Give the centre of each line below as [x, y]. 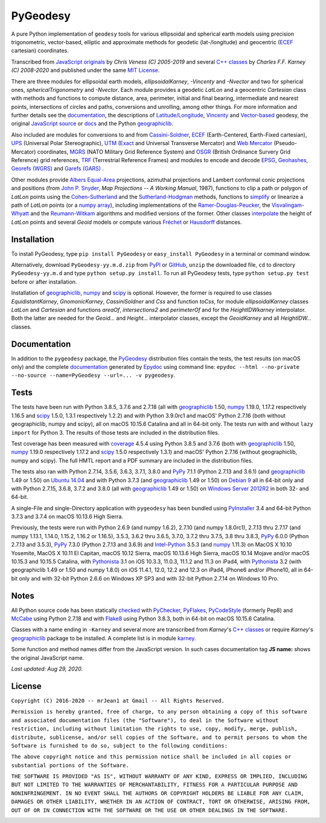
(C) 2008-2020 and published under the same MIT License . [85, 70]
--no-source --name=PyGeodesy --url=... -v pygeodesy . [93, 376]
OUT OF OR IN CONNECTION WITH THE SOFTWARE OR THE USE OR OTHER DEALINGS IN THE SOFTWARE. [150, 810]
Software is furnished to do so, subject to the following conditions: [120, 746]
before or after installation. [44, 282]
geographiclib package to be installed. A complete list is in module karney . [104, 638]
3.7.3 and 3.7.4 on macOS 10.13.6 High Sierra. [67, 516]
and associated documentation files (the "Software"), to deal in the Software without [145, 720]
